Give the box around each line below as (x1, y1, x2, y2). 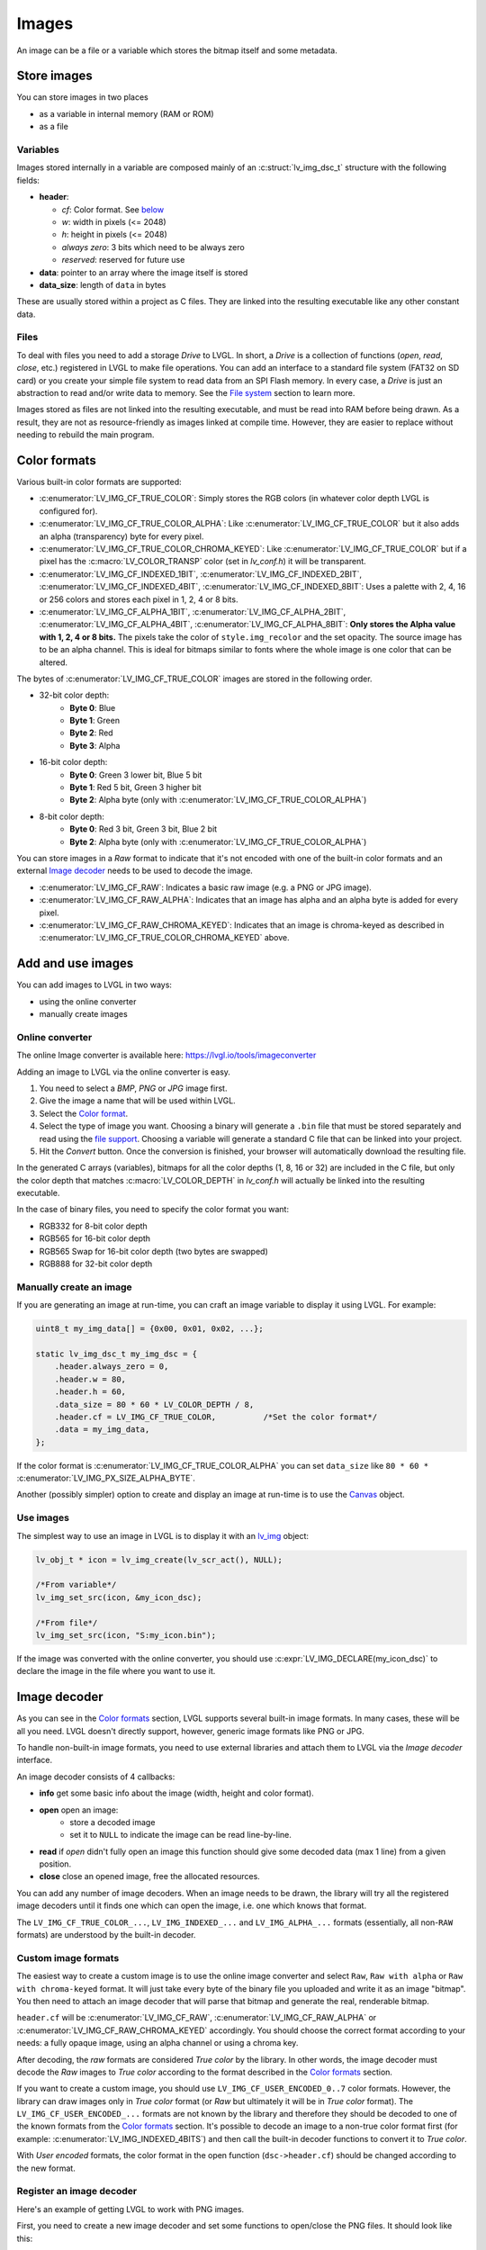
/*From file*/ (35, 1617, 98, 1628)
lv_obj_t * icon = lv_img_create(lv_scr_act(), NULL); (35, 1554, 283, 1565)
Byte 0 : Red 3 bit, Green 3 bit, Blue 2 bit (69, 823, 218, 834)
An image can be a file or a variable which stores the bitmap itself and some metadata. (16, 45, 337, 56)
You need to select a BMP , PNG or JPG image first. (39, 1083, 228, 1093)
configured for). (39, 505, 98, 517)
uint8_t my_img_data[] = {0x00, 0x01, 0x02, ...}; (35, 1324, 265, 1334)
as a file (39, 121, 69, 132)
